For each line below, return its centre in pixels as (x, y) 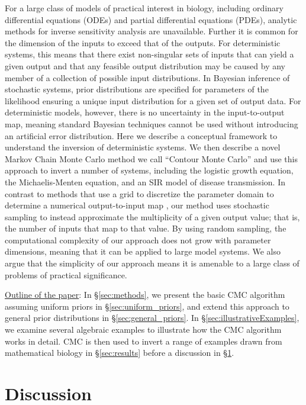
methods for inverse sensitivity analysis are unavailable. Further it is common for (152, 31)
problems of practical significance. (66, 274)
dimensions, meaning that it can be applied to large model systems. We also (143, 251)
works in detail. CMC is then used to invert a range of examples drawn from (144, 341)
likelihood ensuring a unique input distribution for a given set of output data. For (153, 100)
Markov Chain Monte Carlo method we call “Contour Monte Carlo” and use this (151, 158)
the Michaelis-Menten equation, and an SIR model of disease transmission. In (145, 181)
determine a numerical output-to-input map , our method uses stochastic (137, 205)
